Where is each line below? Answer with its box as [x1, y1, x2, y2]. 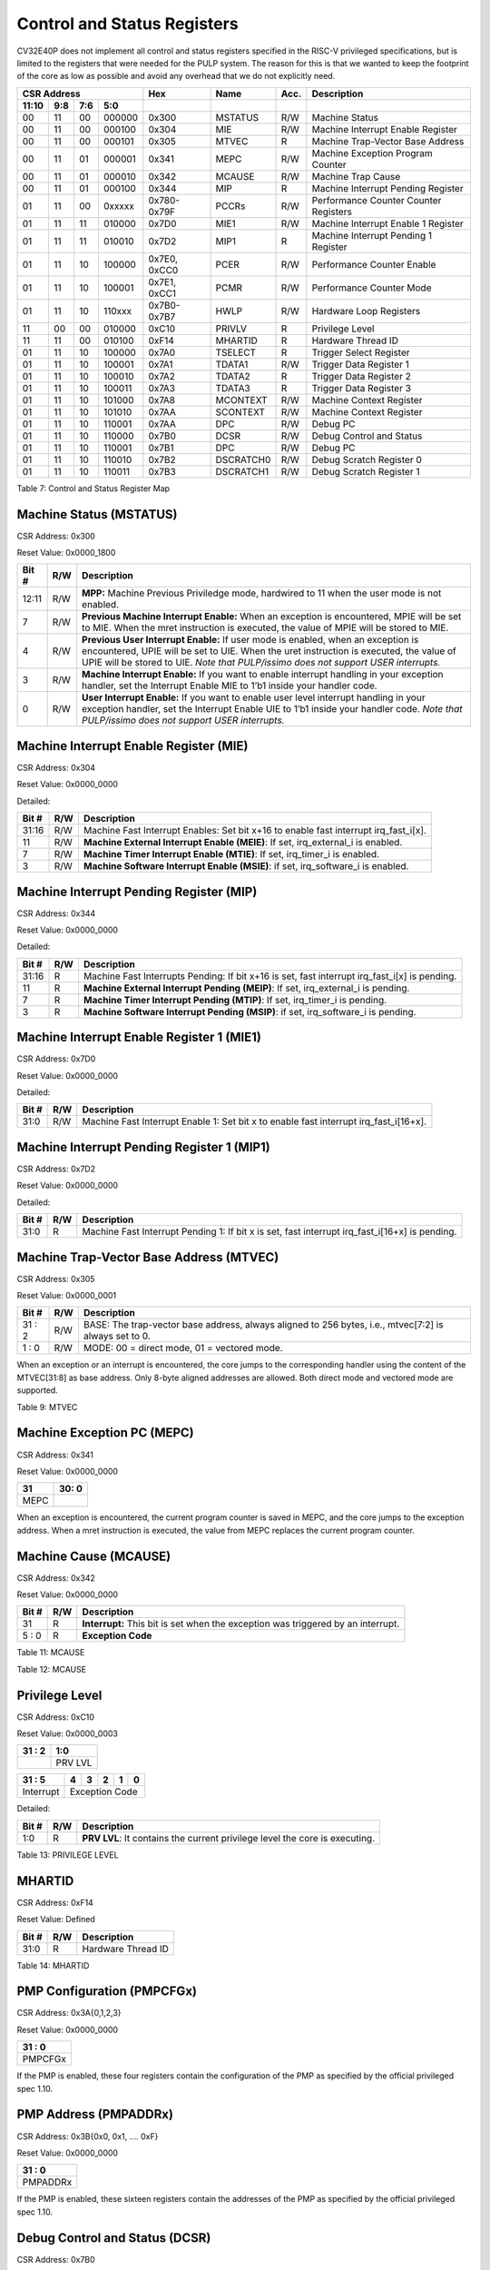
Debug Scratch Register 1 [311, 465, 420, 478]
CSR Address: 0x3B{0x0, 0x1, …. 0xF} [16, 2130, 159, 2142]
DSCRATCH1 [215, 465, 269, 478]
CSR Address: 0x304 [16, 762, 95, 773]
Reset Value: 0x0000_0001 [16, 1290, 117, 1301]
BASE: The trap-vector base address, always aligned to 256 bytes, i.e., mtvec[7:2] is [83, 1318, 444, 1331]
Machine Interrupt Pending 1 [311, 229, 433, 242]
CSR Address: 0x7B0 [16, 2254, 95, 2265]
